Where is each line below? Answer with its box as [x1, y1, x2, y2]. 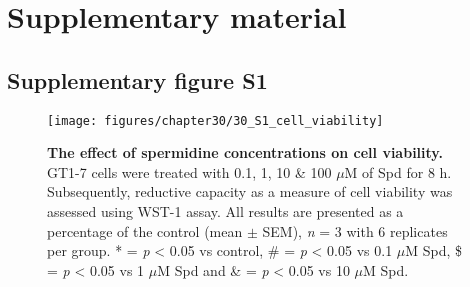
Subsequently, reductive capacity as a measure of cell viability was [47, 181, 453, 202]
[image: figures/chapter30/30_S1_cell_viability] [47, 113, 384, 128]
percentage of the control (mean [47, 220, 243, 241]
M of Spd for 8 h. [344, 161, 452, 182]
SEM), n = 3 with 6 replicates [262, 220, 448, 241]
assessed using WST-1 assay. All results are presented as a [47, 201, 404, 222]
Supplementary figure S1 [7, 64, 268, 95]
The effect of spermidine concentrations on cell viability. [47, 142, 443, 163]
